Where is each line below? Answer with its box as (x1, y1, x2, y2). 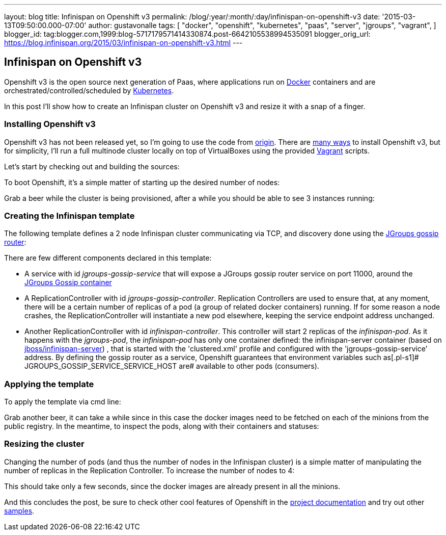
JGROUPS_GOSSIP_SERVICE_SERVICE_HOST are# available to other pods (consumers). (24, 362, 319, 371)
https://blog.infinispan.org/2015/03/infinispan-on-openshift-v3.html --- (4, 38, 243, 47)
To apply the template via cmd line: (4, 397, 121, 406)
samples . (4, 506, 35, 515)
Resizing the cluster (4, 439, 85, 449)
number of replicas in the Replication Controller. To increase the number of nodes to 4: (4, 466, 295, 475)
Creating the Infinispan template (4, 210, 135, 221)
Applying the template (4, 378, 94, 389)
